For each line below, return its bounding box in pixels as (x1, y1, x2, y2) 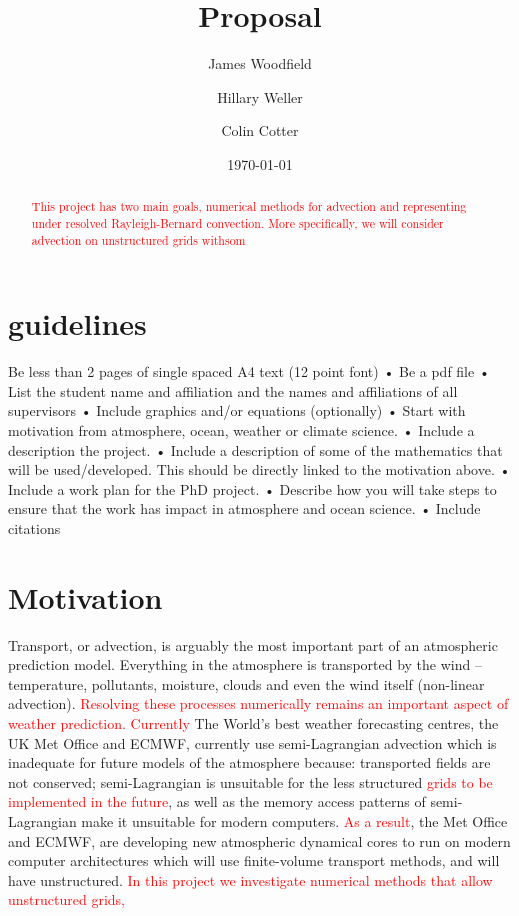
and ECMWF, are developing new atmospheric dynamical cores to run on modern (8, 830, 511, 851)
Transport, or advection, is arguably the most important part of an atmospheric (8, 634, 498, 655)
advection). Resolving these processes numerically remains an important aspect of (8, 693, 509, 714)
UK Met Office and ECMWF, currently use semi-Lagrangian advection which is (8, 732, 497, 753)
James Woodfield (208, 53, 312, 74)
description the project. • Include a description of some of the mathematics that (8, 439, 503, 460)
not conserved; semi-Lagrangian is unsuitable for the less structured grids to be (8, 771, 493, 792)
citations (8, 517, 61, 538)
